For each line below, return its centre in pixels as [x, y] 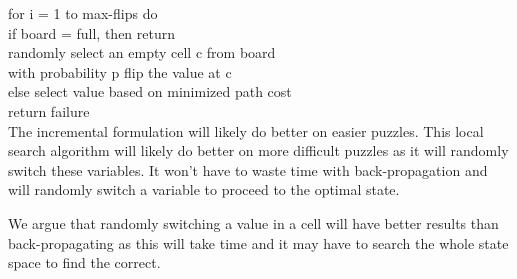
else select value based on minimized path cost [150, 91]
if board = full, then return [92, 32]
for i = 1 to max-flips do [83, 13]
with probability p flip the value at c [120, 71]
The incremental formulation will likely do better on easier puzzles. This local [246, 130]
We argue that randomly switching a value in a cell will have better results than [253, 222]
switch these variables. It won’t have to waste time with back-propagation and [248, 169]
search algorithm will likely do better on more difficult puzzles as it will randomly [258, 150]
